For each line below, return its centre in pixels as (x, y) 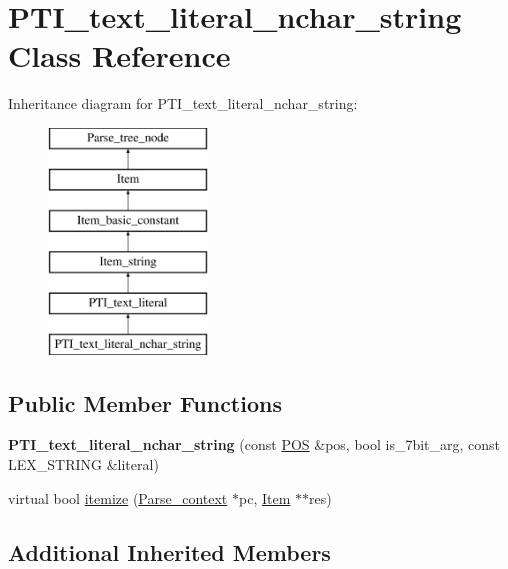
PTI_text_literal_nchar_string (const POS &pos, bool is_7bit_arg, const (254, 444)
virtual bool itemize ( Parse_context (118, 497)
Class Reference (119, 55)
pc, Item (265, 497)
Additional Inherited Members (169, 551)
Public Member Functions (145, 402)
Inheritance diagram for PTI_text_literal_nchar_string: (183, 103)
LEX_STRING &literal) (83, 464)
